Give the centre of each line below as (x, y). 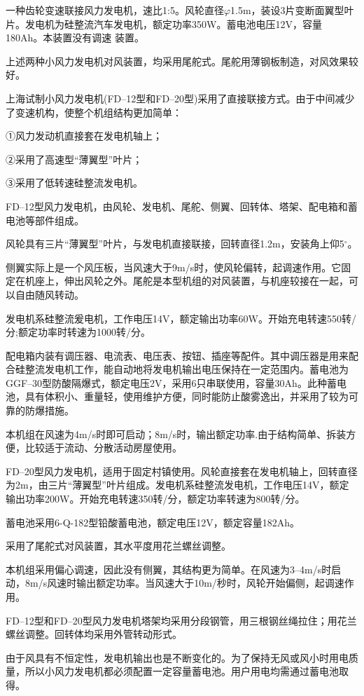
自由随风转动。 (49, 294)
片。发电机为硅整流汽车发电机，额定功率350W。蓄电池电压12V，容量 (164, 23)
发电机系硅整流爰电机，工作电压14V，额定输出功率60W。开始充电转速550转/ (181, 318)
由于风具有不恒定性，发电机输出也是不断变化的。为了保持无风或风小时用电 (177, 657)
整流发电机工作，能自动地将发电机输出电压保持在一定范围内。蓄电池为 (187, 369)
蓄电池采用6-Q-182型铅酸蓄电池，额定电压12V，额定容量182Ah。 (153, 522)
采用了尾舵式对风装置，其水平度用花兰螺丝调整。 (118, 546)
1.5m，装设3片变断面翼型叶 (292, 10)
